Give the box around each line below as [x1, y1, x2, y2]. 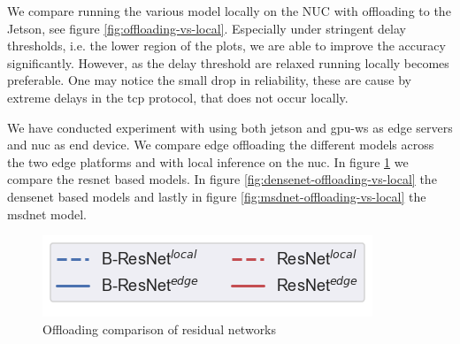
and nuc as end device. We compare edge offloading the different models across [7, 135, 434, 154]
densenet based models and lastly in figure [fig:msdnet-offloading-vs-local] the [7, 187, 426, 205]
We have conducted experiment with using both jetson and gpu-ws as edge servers [7, 118, 453, 136]
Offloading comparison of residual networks [42, 319, 277, 338]
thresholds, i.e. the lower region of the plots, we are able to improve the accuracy [7, 36, 446, 55]
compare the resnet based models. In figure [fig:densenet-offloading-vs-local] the [7, 170, 437, 188]
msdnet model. [7, 204, 87, 223]
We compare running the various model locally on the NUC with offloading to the [7, 2, 451, 19]
